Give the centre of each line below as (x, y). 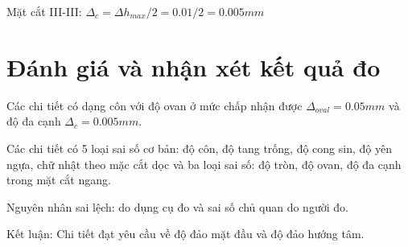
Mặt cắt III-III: (44, 11)
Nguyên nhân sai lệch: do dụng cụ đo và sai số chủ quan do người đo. (177, 206)
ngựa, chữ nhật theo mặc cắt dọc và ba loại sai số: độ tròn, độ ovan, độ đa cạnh (204, 164)
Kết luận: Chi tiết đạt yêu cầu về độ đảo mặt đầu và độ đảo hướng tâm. (185, 234)
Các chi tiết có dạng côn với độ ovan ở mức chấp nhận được (155, 105)
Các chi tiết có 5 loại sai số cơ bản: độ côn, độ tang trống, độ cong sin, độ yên (199, 148)
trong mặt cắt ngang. (59, 180)
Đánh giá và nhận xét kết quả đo (194, 66)
